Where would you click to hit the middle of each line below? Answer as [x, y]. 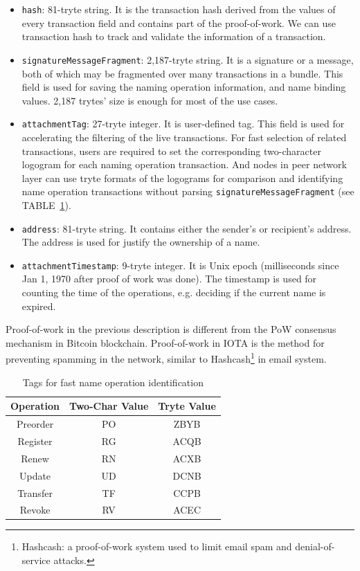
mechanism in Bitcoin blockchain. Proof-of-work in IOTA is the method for [165, 342]
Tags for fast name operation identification [113, 382]
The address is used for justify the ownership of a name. [141, 242]
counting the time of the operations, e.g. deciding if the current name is [174, 292]
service [36, 560]
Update [35, 475]
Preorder [35, 424]
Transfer [35, 492]
